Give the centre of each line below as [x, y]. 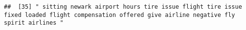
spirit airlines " [34, 23]
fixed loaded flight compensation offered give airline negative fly [120, 15]
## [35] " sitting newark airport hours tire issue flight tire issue [123, 7]
